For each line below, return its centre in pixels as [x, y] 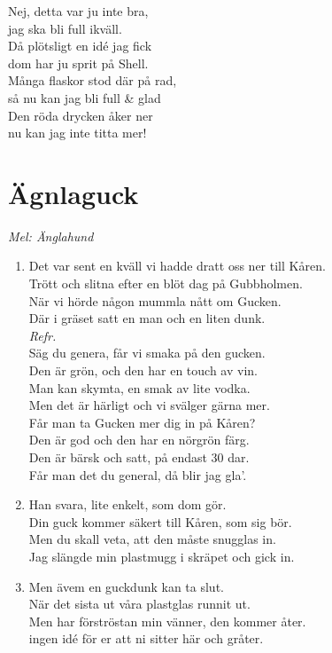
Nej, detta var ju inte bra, [78, 11]
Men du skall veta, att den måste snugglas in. [152, 539]
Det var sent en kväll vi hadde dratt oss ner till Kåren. [177, 266]
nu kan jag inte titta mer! [77, 133]
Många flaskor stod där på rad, [93, 80]
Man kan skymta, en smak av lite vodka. [139, 387]
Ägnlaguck [73, 193]
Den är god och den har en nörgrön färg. [139, 440]
